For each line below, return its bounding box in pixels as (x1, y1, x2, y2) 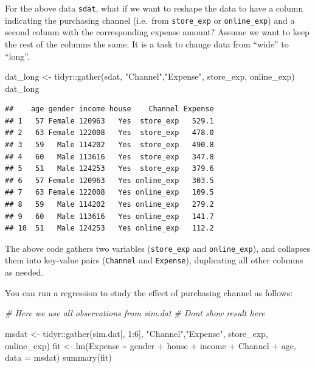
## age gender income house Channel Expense (5, 105, 214, 114)
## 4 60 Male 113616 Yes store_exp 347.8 (5, 152, 214, 161)
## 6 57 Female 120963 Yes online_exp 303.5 (5, 176, 214, 185)
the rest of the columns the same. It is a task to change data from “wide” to (5, 37, 289, 50)
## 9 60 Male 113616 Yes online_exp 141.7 (5, 212, 214, 221)
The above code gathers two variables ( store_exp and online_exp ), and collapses (5, 241, 310, 254)
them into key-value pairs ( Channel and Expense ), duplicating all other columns (5, 254, 303, 266)
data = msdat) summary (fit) (5, 351, 112, 364)
